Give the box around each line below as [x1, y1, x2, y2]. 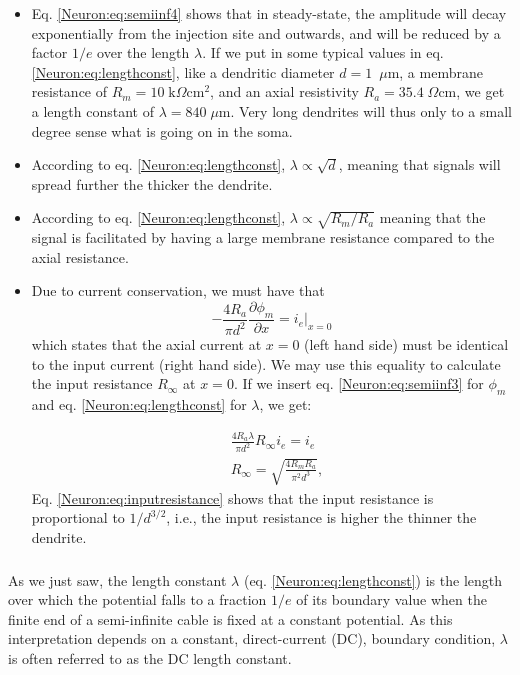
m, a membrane [387, 61, 483, 82]
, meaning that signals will [338, 154, 501, 175]
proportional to [31, 507, 125, 528]
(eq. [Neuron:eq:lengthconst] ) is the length [243, 569, 503, 590]
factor [31, 42, 68, 63]
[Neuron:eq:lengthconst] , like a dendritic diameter [31, 61, 335, 82]
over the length [97, 42, 190, 63]
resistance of [31, 81, 108, 102]
